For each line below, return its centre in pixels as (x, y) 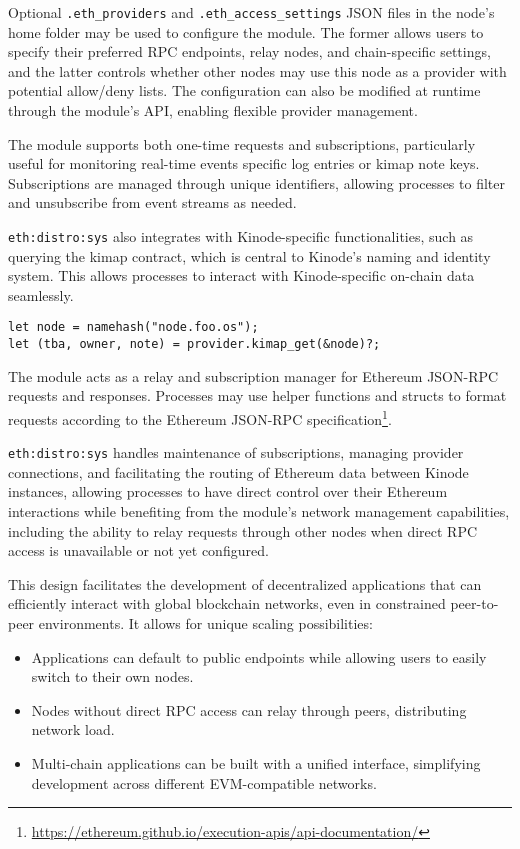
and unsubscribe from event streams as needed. (152, 202)
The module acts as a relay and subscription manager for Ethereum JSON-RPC (253, 375)
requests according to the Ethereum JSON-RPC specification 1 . (200, 417)
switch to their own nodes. (112, 676)
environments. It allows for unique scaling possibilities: (205, 623)
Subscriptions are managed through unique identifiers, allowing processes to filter (256, 182)
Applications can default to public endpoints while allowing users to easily (259, 656)
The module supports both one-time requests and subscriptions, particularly (242, 143)
